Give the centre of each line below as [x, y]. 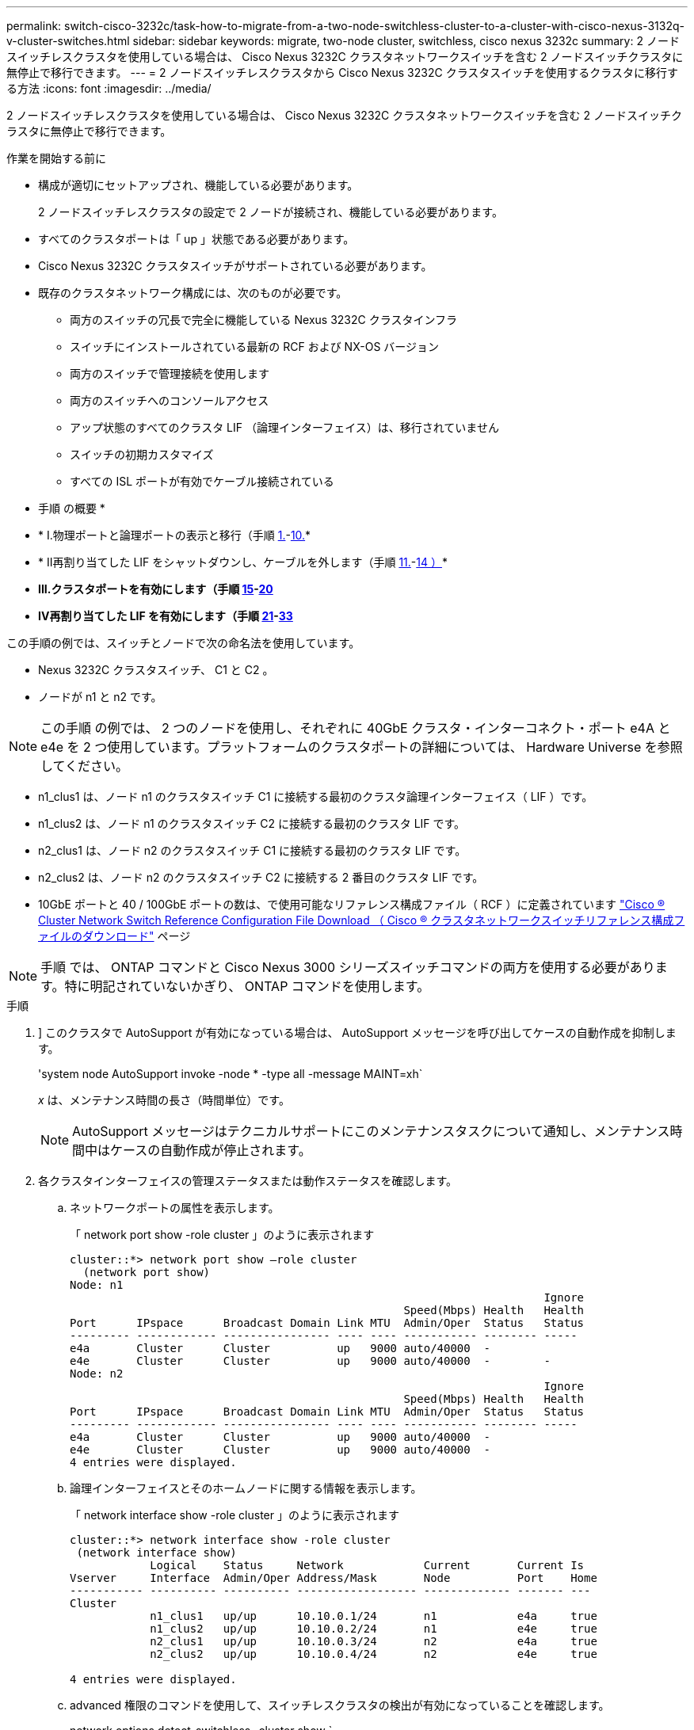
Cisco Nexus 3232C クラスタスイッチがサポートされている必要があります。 [235, 266]
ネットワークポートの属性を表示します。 [175, 1208]
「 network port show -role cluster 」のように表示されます [222, 1235]
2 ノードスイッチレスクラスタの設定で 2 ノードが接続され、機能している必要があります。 [271, 212]
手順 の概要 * [72, 508]
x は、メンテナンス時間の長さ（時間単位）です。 [164, 1100]
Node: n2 [97, 1374]
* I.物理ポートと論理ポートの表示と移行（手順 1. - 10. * [175, 535]
